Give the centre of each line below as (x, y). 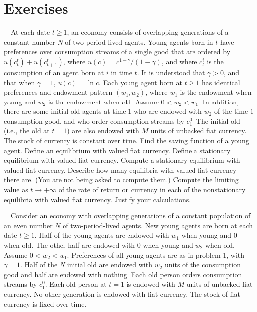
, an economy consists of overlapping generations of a (148, 32)
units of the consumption (203, 264)
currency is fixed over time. (45, 303)
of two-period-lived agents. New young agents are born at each (158, 225)
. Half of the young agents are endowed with (102, 235)
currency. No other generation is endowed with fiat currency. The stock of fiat (122, 293)
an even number (28, 225)
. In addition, (219, 101)
